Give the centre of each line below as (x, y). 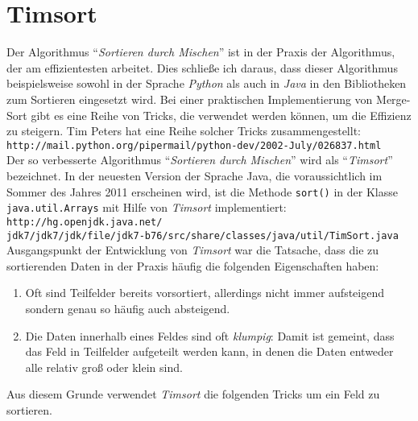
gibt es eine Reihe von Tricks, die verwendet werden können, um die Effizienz (221, 115)
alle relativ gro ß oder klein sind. (104, 367)
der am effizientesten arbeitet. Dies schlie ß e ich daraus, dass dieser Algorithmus (202, 67)
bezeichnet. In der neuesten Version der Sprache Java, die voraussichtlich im (195, 175)
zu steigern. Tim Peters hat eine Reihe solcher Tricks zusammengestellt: (184, 131)
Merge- (393, 99)
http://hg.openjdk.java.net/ (85, 222)
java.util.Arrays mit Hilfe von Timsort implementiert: (147, 207)
